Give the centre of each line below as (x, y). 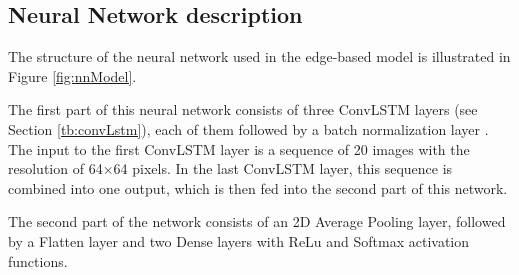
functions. (38, 260)
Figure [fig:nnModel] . (72, 75)
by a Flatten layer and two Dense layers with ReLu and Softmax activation (239, 240)
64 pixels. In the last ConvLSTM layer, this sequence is (283, 168)
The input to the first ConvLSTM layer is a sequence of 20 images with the (239, 148)
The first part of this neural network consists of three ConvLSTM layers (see (243, 109)
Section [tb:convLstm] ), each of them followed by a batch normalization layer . (248, 128)
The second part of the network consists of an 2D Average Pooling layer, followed (257, 221)
